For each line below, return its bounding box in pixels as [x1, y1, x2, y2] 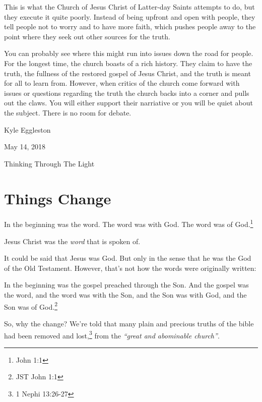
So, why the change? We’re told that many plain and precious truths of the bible [4, 318, 254, 328]
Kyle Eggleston [4, 124, 51, 135]
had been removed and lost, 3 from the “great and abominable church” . [4, 328, 220, 340]
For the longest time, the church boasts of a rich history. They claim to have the [4, 58, 252, 68]
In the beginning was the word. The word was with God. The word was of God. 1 [4, 217, 253, 229]
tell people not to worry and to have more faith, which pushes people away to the [4, 21, 256, 32]
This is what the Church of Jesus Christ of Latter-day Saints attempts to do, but [4, 2, 255, 12]
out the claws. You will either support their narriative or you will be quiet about [4, 97, 253, 108]
